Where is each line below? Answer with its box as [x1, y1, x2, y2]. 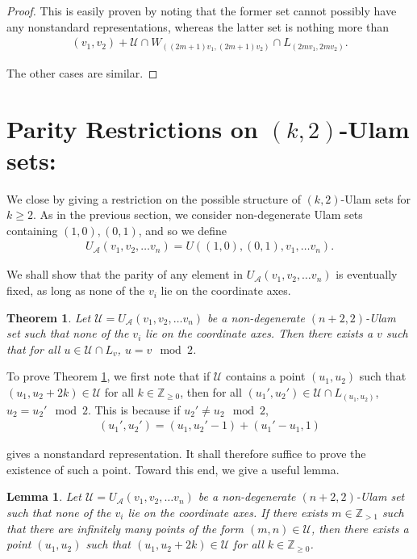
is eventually [336, 266, 398, 283]
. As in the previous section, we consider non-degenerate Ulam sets [32, 206, 363, 223]
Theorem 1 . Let [6, 309, 91, 326]
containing [6, 221, 58, 238]
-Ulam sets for [340, 190, 411, 207]
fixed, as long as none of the [6, 282, 145, 299]
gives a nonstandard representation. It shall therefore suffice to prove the [6, 445, 366, 462]
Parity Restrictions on [6, 111, 258, 145]
